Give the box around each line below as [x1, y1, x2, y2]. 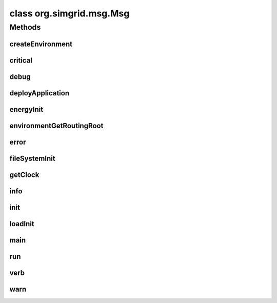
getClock [9, 170, 39, 179]
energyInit [9, 105, 44, 114]
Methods [9, 23, 41, 32]
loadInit [9, 219, 34, 228]
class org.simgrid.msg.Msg [9, 8, 130, 19]
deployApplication [9, 89, 70, 97]
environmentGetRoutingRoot [9, 121, 104, 130]
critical [9, 56, 33, 65]
